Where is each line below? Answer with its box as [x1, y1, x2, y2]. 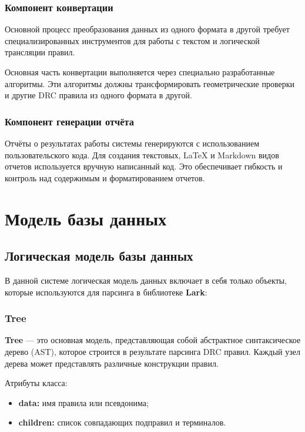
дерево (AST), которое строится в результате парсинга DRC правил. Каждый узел [5, 345, 301, 357]
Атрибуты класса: [5, 377, 68, 389]
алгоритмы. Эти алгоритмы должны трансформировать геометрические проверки [5, 77, 294, 89]
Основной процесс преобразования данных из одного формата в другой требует [5, 23, 290, 35]
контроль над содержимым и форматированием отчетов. [5, 171, 205, 184]
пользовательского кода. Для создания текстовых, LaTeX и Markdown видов [5, 148, 279, 161]
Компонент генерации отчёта [5, 114, 134, 128]
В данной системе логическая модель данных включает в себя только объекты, [5, 274, 287, 286]
